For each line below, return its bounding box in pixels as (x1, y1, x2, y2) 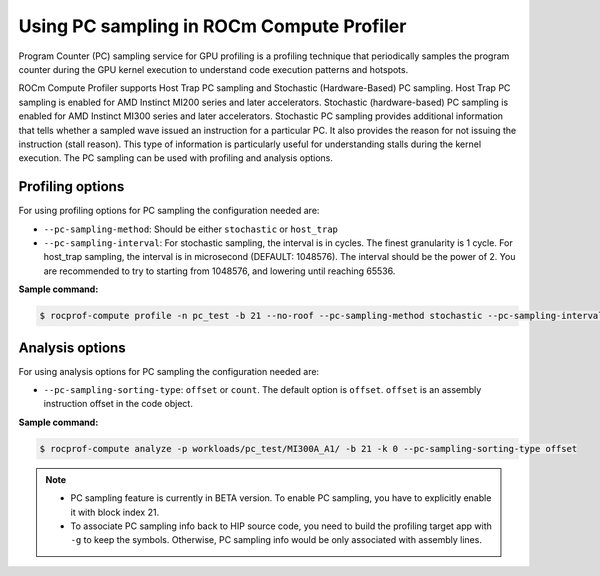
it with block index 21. (70, 506, 160, 518)
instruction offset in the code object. (43, 398, 194, 410)
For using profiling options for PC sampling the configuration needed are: (18, 205, 320, 217)
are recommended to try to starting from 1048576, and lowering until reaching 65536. (43, 265, 396, 277)
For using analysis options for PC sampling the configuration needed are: (18, 365, 320, 377)
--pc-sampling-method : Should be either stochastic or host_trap (43, 223, 339, 235)
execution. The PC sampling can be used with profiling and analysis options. (18, 152, 334, 164)
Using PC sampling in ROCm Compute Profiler (18, 15, 407, 37)
